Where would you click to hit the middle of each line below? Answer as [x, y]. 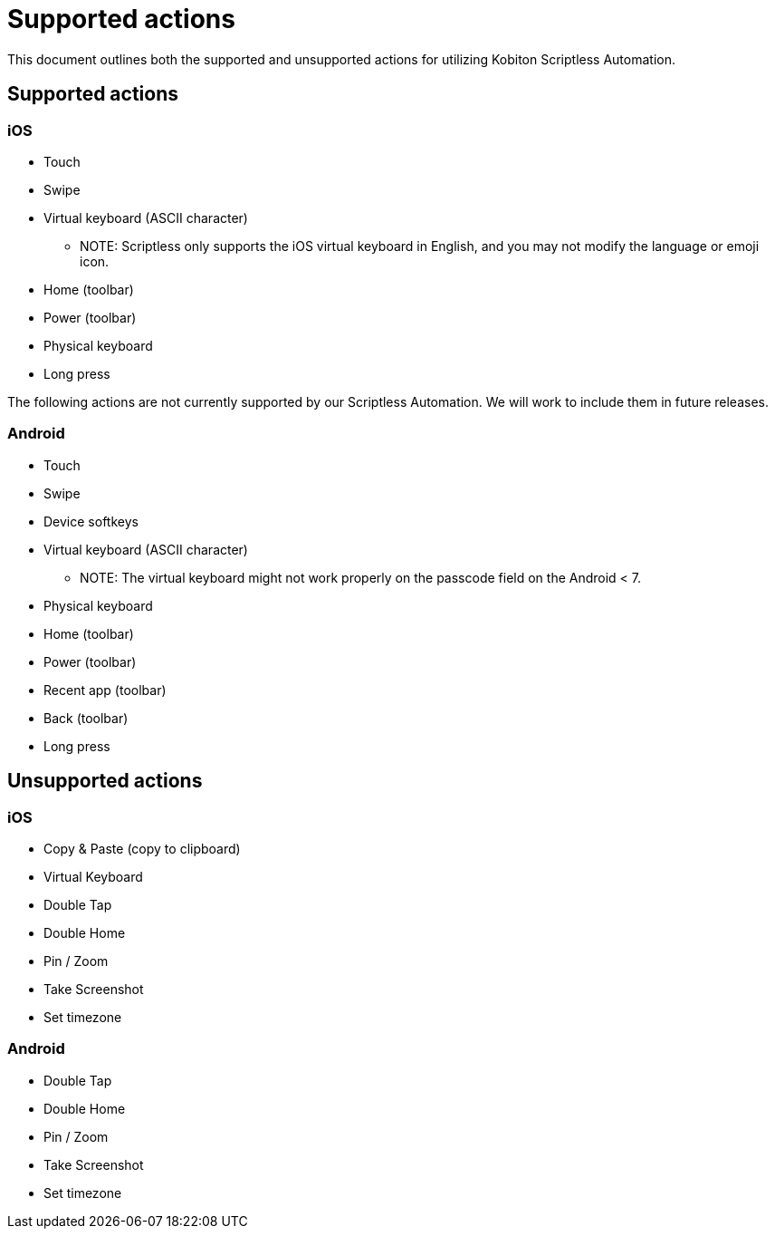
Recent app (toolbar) [105, 690]
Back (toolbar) [86, 718]
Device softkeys [91, 521]
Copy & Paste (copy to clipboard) [142, 848]
